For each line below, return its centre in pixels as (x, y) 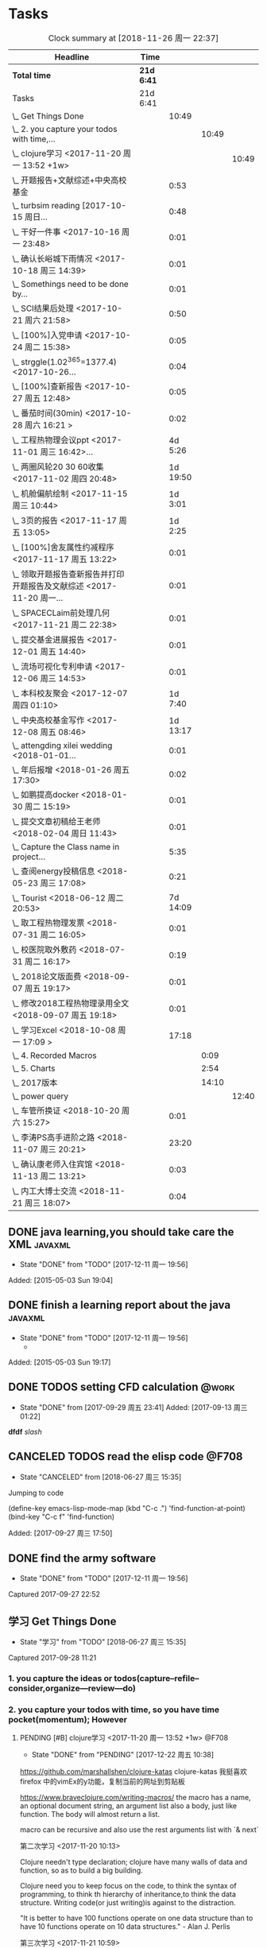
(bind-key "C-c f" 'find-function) (62, 1516)
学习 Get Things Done (62, 1621)
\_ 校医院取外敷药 (44, 950)
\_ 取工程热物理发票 (48, 923)
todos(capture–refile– (157, 1679)
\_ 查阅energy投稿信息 (54, 871)
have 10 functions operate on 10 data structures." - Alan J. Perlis (125, 1927)
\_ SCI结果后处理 (43, 308)
